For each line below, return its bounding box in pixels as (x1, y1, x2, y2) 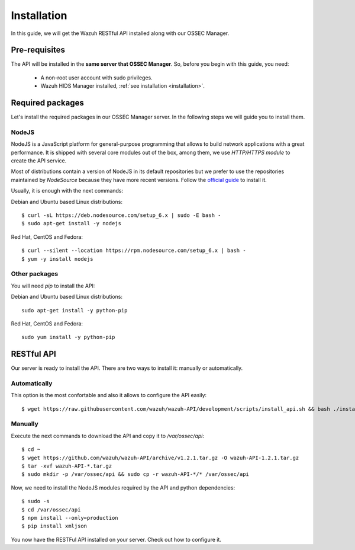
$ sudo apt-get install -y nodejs (21, 220, 121, 227)
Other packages (11, 270, 59, 278)
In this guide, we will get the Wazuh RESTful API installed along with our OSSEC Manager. (11, 30, 230, 37)
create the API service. (11, 157, 67, 164)
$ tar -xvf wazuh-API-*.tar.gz (21, 463, 112, 469)
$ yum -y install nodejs (21, 255, 93, 262)
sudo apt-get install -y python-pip (21, 307, 128, 314)
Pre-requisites (11, 45, 65, 55)
